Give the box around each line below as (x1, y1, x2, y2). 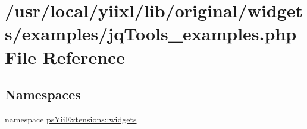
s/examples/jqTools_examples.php (5, 21, 297, 46)
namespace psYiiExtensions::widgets (5, 112, 137, 125)
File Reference (5, 44, 126, 69)
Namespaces (5, 85, 81, 104)
